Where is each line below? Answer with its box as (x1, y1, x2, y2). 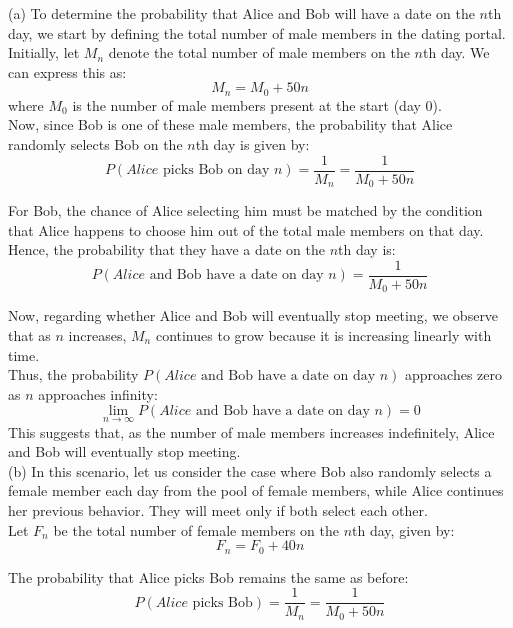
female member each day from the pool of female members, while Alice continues (8, 480, 504, 501)
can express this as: (8, 61, 127, 82)
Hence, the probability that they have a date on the (8, 239, 325, 260)
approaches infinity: (38, 383, 158, 404)
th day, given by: (352, 519, 455, 540)
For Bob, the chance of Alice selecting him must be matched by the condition (8, 200, 483, 221)
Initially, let (8, 42, 80, 63)
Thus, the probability (8, 364, 139, 385)
